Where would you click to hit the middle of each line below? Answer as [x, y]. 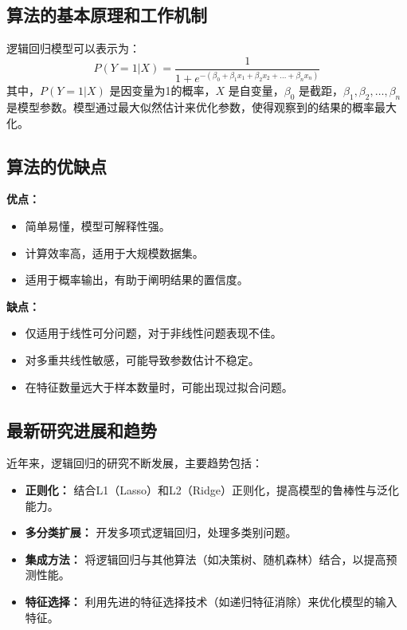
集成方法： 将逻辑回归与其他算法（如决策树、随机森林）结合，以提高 [205, 559]
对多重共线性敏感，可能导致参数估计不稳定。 [142, 359]
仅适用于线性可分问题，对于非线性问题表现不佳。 [153, 333]
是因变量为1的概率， [162, 91]
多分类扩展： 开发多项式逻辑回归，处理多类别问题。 [161, 532]
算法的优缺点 [57, 165]
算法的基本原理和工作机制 [107, 15]
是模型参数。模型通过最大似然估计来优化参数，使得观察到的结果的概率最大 [202, 107]
